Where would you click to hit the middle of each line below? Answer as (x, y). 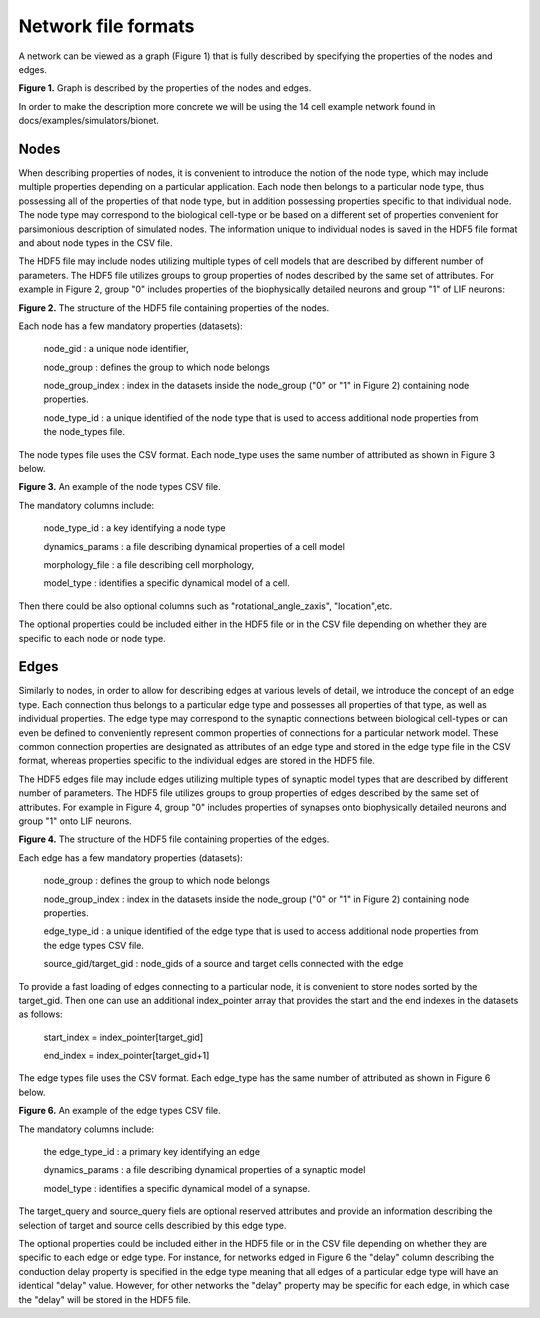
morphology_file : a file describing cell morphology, (149, 564)
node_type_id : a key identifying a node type (135, 528)
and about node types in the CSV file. (95, 242)
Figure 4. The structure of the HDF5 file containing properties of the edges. (174, 839)
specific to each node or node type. (92, 638)
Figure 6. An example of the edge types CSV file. (120, 1111)
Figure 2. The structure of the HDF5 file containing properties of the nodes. (174, 307)
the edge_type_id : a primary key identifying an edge (151, 1152)
